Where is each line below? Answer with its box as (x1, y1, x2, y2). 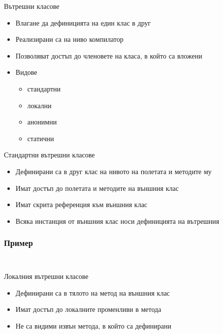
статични (27, 133, 54, 143)
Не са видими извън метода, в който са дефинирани (15, 320, 171, 331)
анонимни (27, 117, 57, 127)
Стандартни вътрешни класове (4, 150, 95, 160)
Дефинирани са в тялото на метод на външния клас (15, 287, 170, 298)
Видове (15, 67, 37, 77)
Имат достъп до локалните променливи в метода (15, 304, 161, 314)
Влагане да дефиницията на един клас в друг (15, 17, 151, 28)
